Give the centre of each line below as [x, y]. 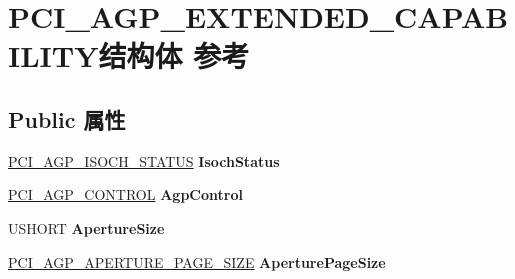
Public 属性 [67, 118]
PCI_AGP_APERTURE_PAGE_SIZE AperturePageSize [197, 261]
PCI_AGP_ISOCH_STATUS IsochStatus [144, 160]
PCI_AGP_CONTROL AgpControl [125, 194]
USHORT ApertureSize [86, 227]
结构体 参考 [174, 55]
